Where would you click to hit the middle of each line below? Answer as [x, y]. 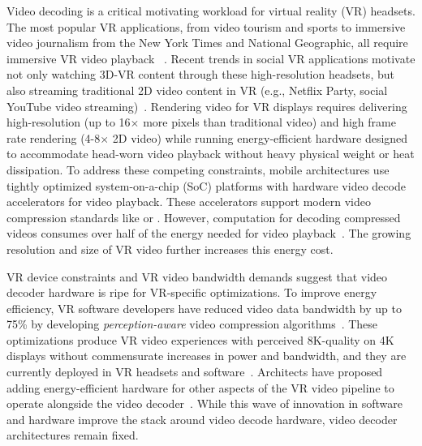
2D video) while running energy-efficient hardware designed [260, 137]
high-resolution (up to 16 [69, 122]
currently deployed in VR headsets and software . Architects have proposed [195, 372]
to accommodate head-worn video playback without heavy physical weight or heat [211, 154]
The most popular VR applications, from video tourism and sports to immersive [206, 26]
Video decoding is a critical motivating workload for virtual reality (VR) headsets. [211, 11]
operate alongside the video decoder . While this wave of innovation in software [205, 403]
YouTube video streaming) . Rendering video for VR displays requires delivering [207, 106]
